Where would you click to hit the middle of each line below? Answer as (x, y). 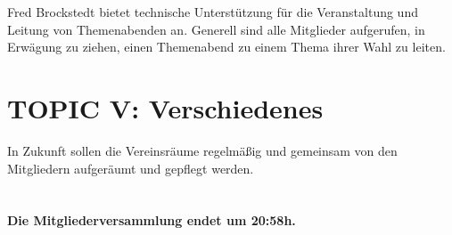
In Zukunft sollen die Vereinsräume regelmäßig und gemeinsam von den (202, 150)
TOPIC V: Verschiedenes (165, 107)
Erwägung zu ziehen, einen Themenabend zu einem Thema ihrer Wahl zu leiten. (226, 47)
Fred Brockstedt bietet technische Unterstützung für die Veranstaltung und (213, 12)
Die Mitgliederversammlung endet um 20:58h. (152, 220)
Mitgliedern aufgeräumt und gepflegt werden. (131, 168)
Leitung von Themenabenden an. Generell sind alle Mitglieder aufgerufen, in (216, 29)
